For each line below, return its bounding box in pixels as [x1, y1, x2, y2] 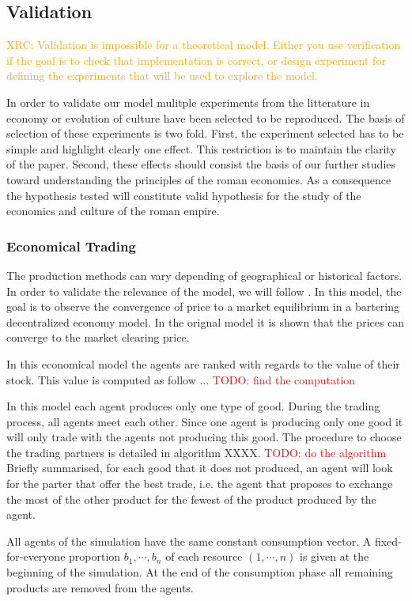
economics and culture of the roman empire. [6, 202, 220, 219]
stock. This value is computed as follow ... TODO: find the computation [6, 371, 356, 387]
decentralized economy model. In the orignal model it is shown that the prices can [6, 313, 405, 330]
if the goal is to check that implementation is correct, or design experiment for [6, 51, 386, 68]
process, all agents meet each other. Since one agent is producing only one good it [6, 413, 403, 429]
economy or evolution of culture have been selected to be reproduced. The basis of [6, 109, 405, 126]
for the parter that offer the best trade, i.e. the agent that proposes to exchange [6, 475, 393, 492]
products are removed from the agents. [6, 579, 194, 595]
